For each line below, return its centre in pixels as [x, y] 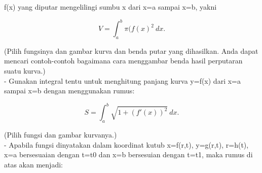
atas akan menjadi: [33, 164]
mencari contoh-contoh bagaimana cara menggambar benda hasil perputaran [123, 61]
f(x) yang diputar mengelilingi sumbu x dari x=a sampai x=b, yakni [110, 7]
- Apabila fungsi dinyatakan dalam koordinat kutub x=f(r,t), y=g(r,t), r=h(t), [126, 144]
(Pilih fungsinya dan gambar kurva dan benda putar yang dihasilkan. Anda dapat [131, 50]
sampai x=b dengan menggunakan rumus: [69, 91]
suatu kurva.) [25, 71]
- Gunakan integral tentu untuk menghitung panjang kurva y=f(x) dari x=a [122, 80]
